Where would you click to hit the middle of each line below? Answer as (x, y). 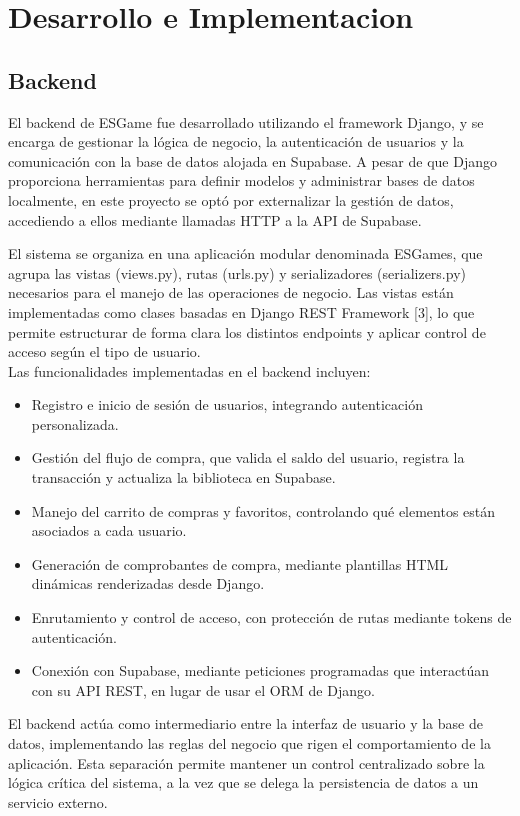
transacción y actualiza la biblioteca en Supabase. (183, 477)
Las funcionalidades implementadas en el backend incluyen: (189, 370)
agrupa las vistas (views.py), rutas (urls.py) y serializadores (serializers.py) (237, 272)
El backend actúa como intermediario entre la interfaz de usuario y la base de (245, 723)
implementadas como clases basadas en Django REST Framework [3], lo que (241, 311)
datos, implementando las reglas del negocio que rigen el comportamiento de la (249, 743)
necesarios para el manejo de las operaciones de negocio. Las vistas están (231, 292)
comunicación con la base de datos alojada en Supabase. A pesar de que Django (252, 160)
